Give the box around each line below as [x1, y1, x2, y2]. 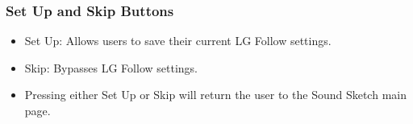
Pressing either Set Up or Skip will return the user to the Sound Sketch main [24, 86, 407, 103]
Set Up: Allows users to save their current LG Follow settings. [24, 32, 332, 49]
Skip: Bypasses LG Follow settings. [24, 59, 198, 76]
